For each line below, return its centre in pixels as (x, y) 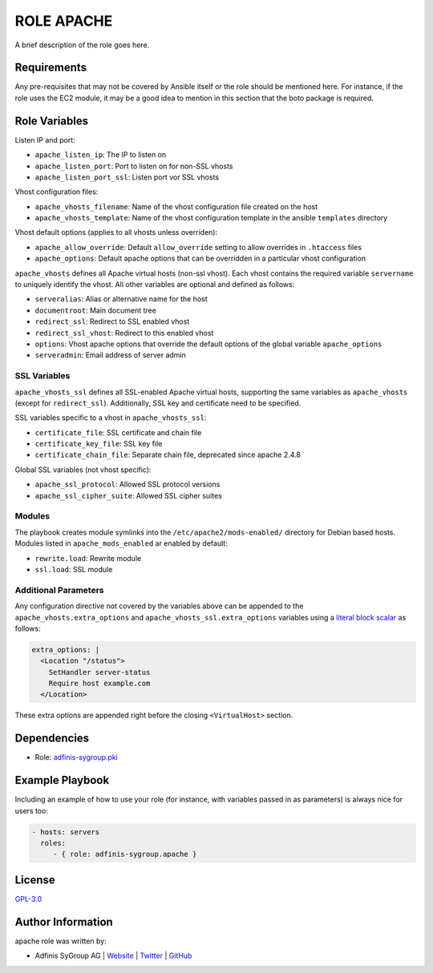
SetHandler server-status (99, 672)
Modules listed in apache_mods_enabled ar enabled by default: (121, 543)
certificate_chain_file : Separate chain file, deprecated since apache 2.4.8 (168, 455)
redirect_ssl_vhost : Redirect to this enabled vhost (124, 333)
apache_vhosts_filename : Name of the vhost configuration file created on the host (176, 206)
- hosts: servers (66, 832)
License (35, 880)
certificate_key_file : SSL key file (99, 444)
